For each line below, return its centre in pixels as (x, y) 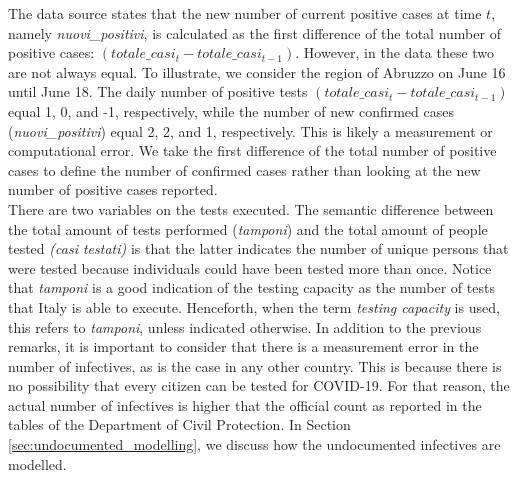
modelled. (37, 463)
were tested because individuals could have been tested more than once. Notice (250, 267)
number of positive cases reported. (113, 189)
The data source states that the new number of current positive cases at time (245, 13)
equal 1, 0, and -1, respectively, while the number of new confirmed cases (231, 110)
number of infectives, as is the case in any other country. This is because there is (255, 365)
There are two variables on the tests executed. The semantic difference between (251, 208)
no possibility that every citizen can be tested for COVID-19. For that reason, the (259, 385)
